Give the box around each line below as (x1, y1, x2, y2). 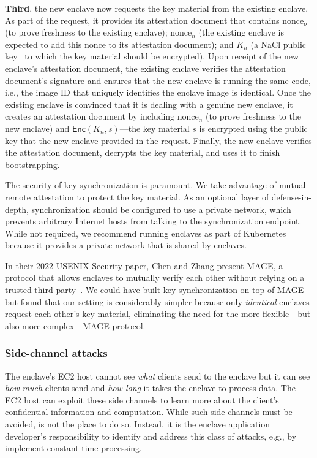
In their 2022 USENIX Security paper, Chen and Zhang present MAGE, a (5, 259, 283, 272)
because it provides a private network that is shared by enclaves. (5, 239, 247, 251)
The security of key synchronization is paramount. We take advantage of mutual (5, 178, 306, 191)
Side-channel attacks (5, 345, 108, 361)
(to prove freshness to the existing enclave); (5, 26, 168, 39)
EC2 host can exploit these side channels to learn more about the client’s (5, 393, 279, 406)
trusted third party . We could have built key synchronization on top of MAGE (5, 283, 304, 296)
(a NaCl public (250, 37, 307, 50)
